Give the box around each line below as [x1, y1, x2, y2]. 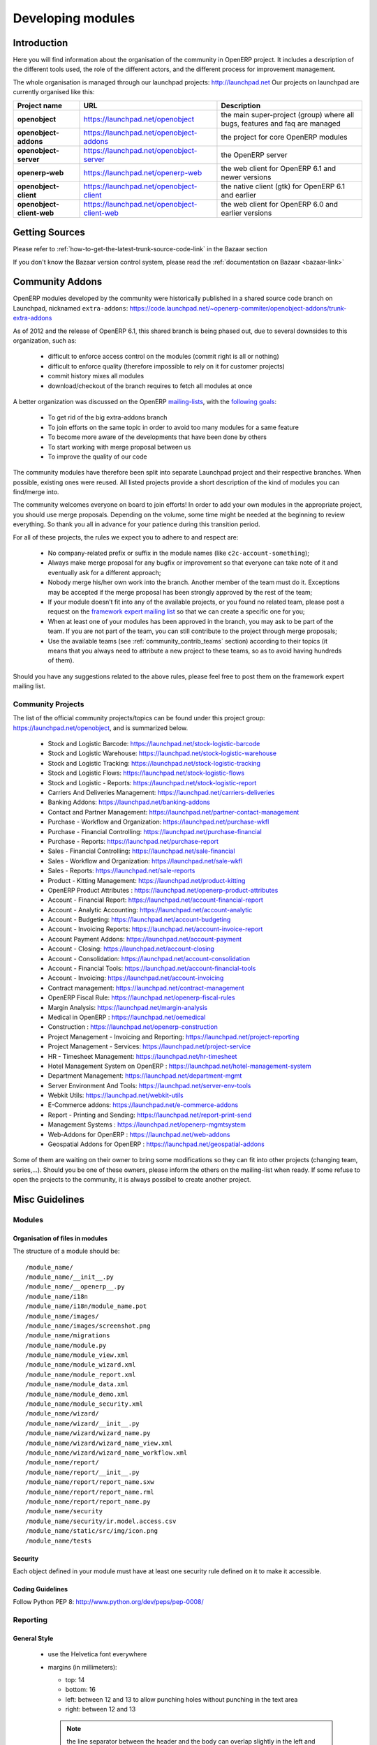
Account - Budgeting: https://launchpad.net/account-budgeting [47, 915, 231, 924]
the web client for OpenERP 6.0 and [221, 199, 339, 209]
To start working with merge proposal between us [47, 443, 191, 451]
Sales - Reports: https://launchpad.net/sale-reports [47, 866, 195, 875]
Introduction [13, 37, 68, 49]
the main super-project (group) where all [221, 110, 355, 119]
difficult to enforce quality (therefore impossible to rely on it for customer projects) [47, 362, 286, 370]
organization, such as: [13, 336, 77, 345]
